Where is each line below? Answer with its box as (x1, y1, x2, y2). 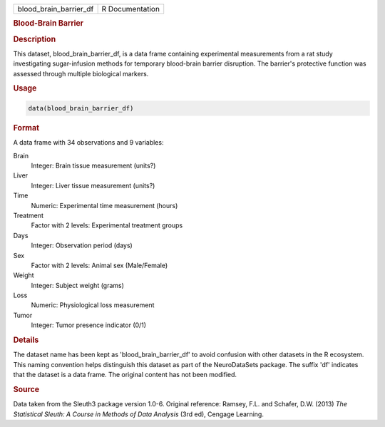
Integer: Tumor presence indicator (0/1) (31, 321, 146, 329)
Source (13, 384, 40, 394)
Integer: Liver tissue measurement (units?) (31, 181, 155, 190)
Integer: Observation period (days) (31, 241, 133, 249)
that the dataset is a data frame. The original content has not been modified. (13, 371, 237, 379)
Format (13, 123, 39, 133)
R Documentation (101, 4, 160, 14)
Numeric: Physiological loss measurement (31, 301, 155, 309)
